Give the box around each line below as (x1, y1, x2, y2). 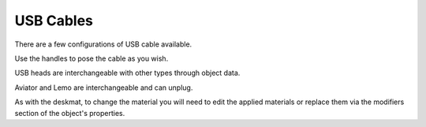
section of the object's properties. (14, 108, 125, 118)
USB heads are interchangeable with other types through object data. (14, 68, 241, 78)
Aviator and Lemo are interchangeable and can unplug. (14, 83, 193, 92)
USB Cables (14, 12, 94, 29)
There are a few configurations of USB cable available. (14, 39, 192, 49)
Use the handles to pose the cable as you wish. (14, 54, 169, 63)
